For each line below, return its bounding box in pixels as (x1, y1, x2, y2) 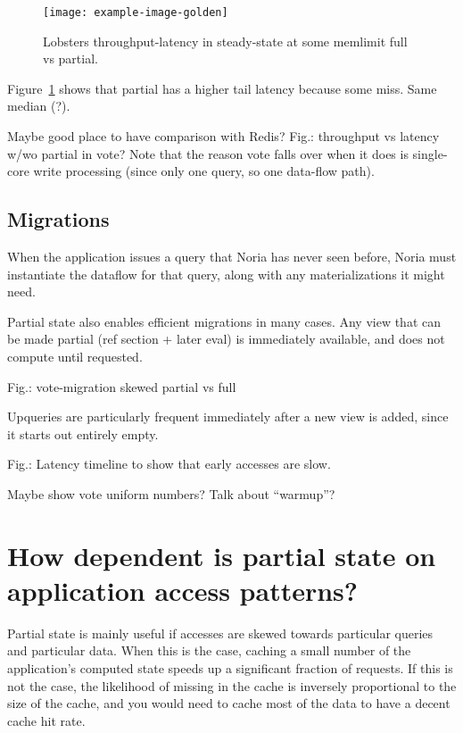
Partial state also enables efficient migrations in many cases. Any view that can (7, 312, 442, 330)
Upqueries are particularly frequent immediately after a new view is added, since (7, 407, 449, 426)
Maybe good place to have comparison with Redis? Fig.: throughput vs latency (7, 127, 440, 146)
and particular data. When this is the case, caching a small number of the (7, 641, 411, 660)
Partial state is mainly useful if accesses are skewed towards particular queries (7, 623, 434, 642)
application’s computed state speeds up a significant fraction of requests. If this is (7, 659, 453, 678)
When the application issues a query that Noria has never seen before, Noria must (7, 247, 457, 266)
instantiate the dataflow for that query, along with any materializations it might (7, 264, 445, 283)
